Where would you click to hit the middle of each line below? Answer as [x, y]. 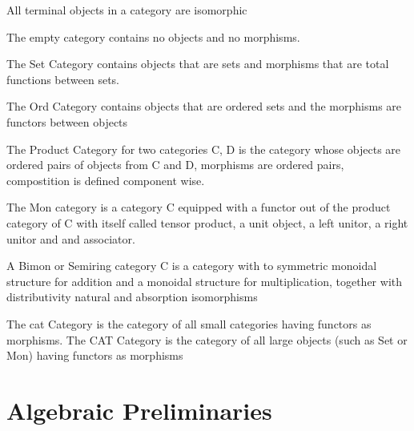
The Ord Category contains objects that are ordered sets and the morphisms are [204, 106]
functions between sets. [63, 79]
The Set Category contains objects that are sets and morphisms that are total [198, 64]
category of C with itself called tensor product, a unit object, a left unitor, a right [207, 222]
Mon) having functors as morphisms [95, 355]
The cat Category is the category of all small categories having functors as [189, 323]
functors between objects [67, 121]
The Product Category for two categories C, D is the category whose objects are [204, 149]
